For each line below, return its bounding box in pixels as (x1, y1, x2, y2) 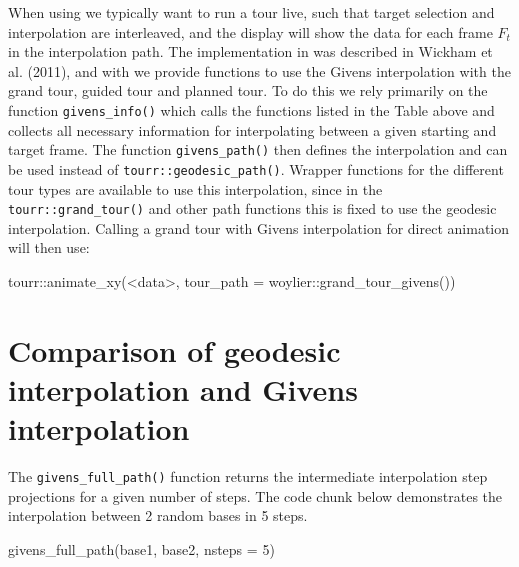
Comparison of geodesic (8, 329, 341, 370)
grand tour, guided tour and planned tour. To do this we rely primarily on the (8, 80, 488, 101)
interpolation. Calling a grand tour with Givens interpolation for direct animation (8, 217, 510, 238)
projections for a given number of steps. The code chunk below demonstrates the (8, 485, 503, 506)
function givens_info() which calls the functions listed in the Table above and (8, 99, 495, 120)
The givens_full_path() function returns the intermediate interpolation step (8, 466, 488, 487)
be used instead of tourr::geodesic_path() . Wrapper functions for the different (8, 158, 504, 179)
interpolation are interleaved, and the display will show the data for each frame (8, 21, 493, 42)
